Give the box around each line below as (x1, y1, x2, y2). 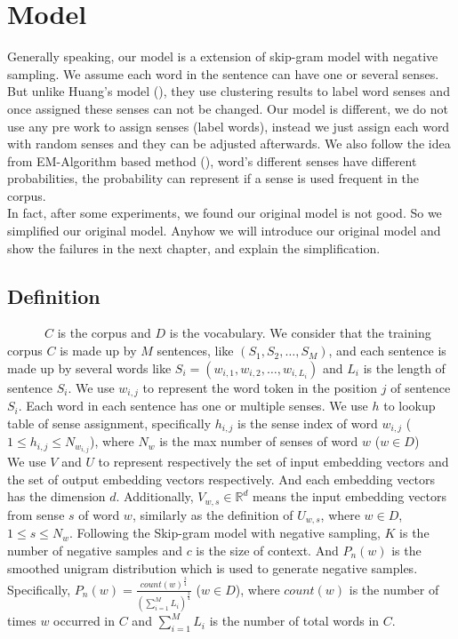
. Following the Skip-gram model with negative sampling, (68, 523, 381, 542)
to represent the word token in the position (142, 378, 378, 396)
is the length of (363, 358, 446, 377)
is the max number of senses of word (159, 432, 358, 451)
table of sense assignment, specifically (7, 413, 212, 432)
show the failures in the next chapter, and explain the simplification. (7, 238, 381, 257)
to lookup (383, 396, 436, 415)
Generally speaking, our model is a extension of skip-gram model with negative (7, 47, 438, 66)
